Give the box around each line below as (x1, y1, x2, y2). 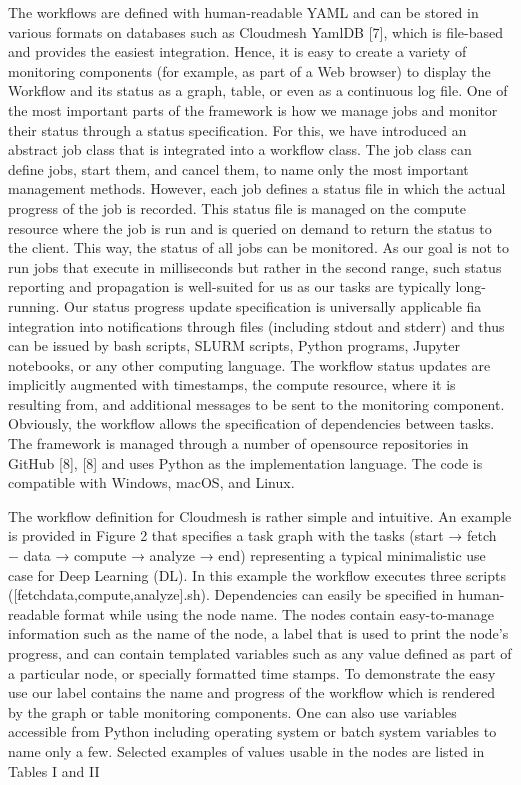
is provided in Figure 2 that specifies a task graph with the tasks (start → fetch (8, 525, 497, 546)
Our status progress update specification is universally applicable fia (64, 295, 482, 316)
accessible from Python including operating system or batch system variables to (8, 721, 497, 742)
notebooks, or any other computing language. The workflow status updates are (8, 354, 491, 375)
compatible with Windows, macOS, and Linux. (8, 472, 295, 493)
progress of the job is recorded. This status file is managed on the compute (8, 197, 466, 218)
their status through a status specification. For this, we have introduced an (8, 119, 467, 140)
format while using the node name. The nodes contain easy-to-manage (64, 603, 495, 624)
